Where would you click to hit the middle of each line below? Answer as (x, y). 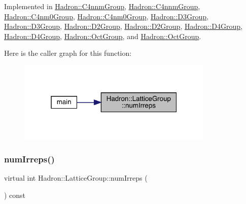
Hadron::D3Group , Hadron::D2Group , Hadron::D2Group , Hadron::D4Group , (123, 26)
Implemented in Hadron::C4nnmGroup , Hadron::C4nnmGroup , (102, 6)
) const (15, 195)
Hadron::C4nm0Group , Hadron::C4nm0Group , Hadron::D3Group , (107, 16)
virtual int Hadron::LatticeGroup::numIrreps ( (76, 178)
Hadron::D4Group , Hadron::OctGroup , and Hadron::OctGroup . (103, 36)
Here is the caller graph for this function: (68, 53)
